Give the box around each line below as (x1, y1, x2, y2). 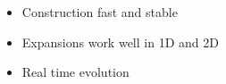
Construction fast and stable (21, 3, 178, 21)
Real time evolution (21, 63, 130, 81)
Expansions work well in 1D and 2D (21, 32, 219, 51)
